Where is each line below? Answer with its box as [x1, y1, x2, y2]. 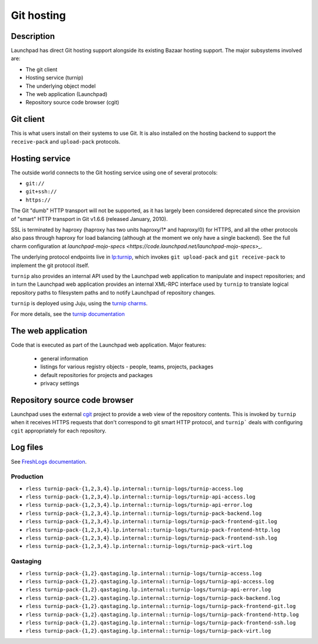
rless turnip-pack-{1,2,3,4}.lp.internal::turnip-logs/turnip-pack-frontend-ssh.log [25, 535, 277, 541]
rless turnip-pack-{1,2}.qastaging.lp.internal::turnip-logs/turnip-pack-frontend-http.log [25, 611, 299, 618]
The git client [25, 65, 58, 73]
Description [11, 31, 55, 41]
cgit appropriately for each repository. [11, 427, 107, 434]
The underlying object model [25, 82, 96, 90]
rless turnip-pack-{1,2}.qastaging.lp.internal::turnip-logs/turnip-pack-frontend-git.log [25, 603, 296, 610]
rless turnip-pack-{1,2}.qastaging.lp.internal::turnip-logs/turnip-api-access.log [25, 578, 274, 584]
